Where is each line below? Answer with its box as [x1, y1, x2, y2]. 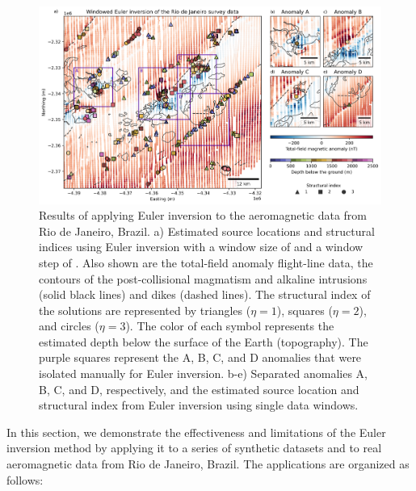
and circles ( [39, 317, 99, 334]
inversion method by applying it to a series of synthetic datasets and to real [6, 439, 382, 456]
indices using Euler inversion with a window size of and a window [39, 238, 363, 255]
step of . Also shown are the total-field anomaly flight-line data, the [39, 254, 373, 271]
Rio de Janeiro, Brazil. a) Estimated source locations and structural [39, 222, 375, 239]
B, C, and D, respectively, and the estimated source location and [39, 380, 359, 397]
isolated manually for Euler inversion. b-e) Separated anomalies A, [39, 365, 368, 382]
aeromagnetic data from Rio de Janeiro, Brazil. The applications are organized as [6, 455, 410, 472]
